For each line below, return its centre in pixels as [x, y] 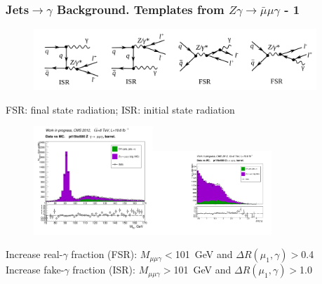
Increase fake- [35, 270]
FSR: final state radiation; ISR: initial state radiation [120, 109]
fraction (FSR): [104, 254]
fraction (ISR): [104, 270]
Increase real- [34, 254]
